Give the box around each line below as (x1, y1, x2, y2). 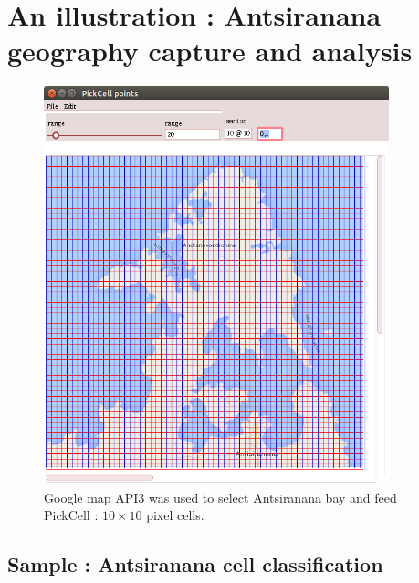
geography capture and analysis (7, 32, 413, 69)
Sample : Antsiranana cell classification (7, 550, 383, 578)
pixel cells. (146, 505, 204, 525)
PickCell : (44, 505, 99, 525)
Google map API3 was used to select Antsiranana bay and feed (44, 487, 397, 506)
